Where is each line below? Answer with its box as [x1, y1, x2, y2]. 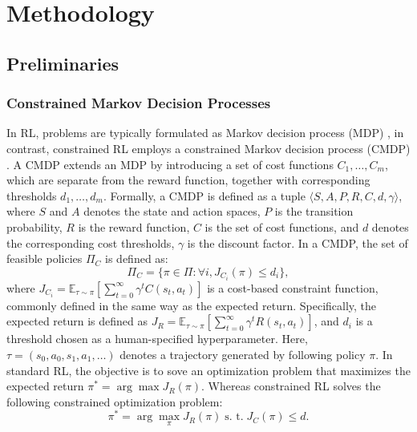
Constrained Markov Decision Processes [6, 93, 271, 113]
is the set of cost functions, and [204, 218, 359, 235]
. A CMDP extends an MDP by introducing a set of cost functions [6, 155, 334, 172]
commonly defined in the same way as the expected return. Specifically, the [6, 297, 377, 313]
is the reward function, [78, 218, 190, 235]
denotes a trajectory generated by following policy [119, 346, 366, 362]
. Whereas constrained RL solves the [201, 377, 381, 394]
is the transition [274, 203, 354, 220]
